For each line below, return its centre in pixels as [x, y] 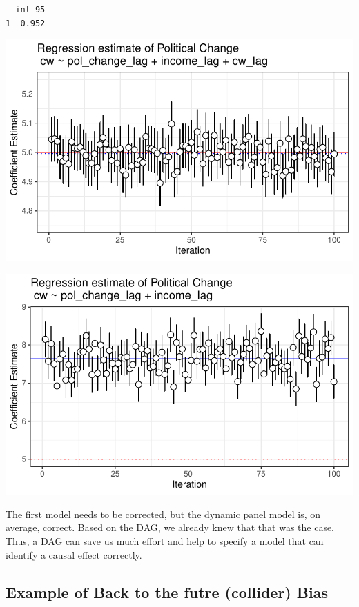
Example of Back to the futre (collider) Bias [167, 591]
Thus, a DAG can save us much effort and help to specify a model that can [165, 541]
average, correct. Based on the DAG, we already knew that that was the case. [170, 527]
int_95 [30, 10]
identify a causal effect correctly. [74, 554]
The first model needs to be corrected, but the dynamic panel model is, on [163, 514]
